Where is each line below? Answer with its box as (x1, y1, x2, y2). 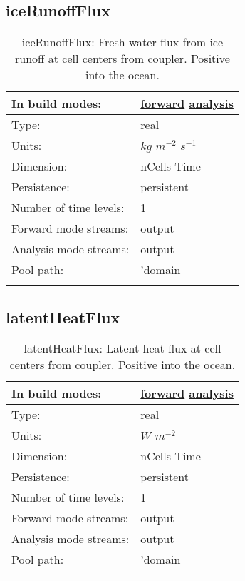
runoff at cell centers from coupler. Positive (15, 50, 230, 67)
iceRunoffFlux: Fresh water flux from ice (21, 34, 224, 51)
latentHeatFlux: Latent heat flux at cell (24, 340, 221, 357)
